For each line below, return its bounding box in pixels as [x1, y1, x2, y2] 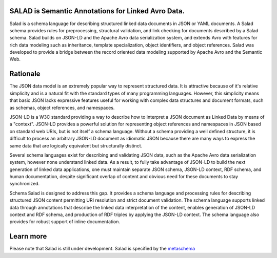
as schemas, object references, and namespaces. [9, 104, 115, 111]
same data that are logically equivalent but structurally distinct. [9, 142, 143, 148]
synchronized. [9, 181, 40, 187]
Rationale [9, 70, 41, 78]
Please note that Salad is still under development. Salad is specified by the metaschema [9, 246, 195, 252]
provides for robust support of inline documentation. [9, 219, 121, 225]
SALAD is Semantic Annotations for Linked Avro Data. [9, 7, 185, 15]
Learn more [9, 232, 47, 241]
